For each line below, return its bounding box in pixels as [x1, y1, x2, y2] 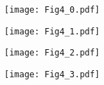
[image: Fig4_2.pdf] [4, 48, 100, 58]
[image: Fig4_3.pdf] [4, 69, 100, 79]
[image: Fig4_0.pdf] [4, 5, 100, 15]
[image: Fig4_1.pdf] [4, 26, 100, 37]
